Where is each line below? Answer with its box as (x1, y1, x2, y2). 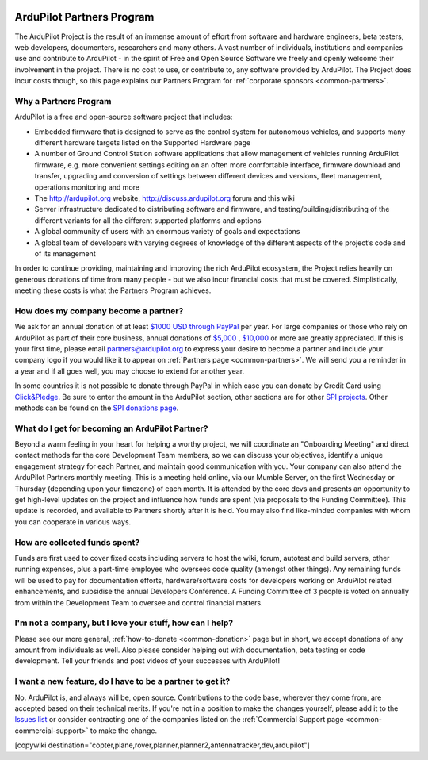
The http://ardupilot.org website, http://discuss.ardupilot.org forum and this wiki (34, 193, 295, 202)
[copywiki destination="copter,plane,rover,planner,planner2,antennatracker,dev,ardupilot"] (14, 740, 311, 750)
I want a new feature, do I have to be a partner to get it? (14, 676, 231, 687)
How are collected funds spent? (14, 536, 140, 547)
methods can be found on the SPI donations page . (14, 403, 179, 413)
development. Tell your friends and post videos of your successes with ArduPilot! (14, 656, 281, 666)
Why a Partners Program (14, 95, 112, 106)
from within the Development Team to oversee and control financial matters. (14, 597, 263, 607)
